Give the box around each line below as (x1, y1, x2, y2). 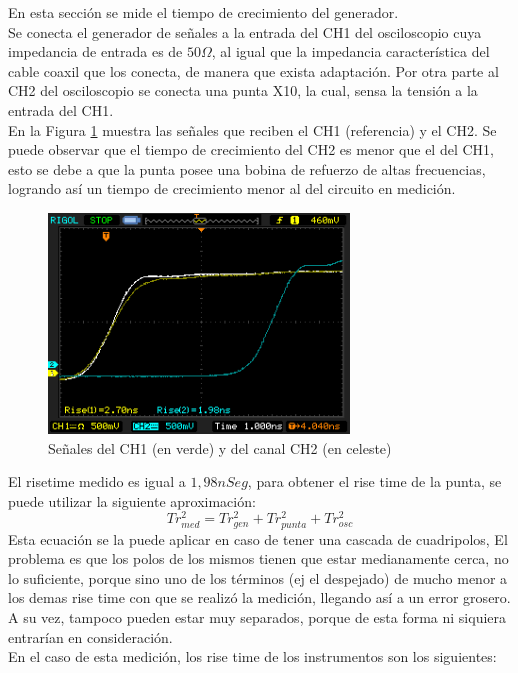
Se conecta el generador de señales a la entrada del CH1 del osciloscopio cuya (8, 21, 482, 42)
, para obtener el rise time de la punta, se (247, 471, 502, 492)
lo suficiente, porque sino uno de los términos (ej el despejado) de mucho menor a (8, 567, 508, 588)
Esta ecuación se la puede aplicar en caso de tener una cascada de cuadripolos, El (8, 528, 508, 549)
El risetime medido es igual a (8, 471, 186, 492)
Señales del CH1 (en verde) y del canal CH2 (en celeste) (48, 437, 392, 458)
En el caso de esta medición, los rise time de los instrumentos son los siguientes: (8, 646, 497, 667)
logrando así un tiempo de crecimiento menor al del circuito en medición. (8, 178, 456, 199)
